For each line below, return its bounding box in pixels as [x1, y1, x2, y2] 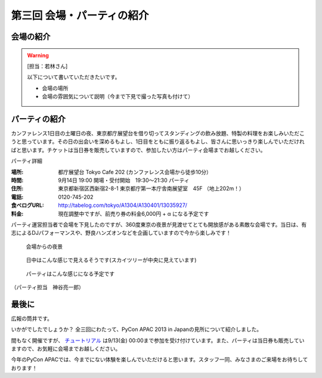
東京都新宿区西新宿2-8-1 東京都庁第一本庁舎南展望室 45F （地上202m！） [58, 185, 244, 192]
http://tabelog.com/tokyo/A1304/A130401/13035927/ [58, 202, 188, 209]
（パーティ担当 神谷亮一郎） [11, 283, 85, 290]
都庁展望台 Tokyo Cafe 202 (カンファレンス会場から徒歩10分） [58, 168, 212, 175]
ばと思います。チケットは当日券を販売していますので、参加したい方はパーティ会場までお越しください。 [11, 146, 266, 153]
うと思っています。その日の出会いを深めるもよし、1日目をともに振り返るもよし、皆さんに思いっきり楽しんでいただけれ [11, 138, 305, 145]
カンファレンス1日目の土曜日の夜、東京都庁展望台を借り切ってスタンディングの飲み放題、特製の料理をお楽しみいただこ [11, 130, 305, 137]
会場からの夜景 [26, 243, 63, 250]
